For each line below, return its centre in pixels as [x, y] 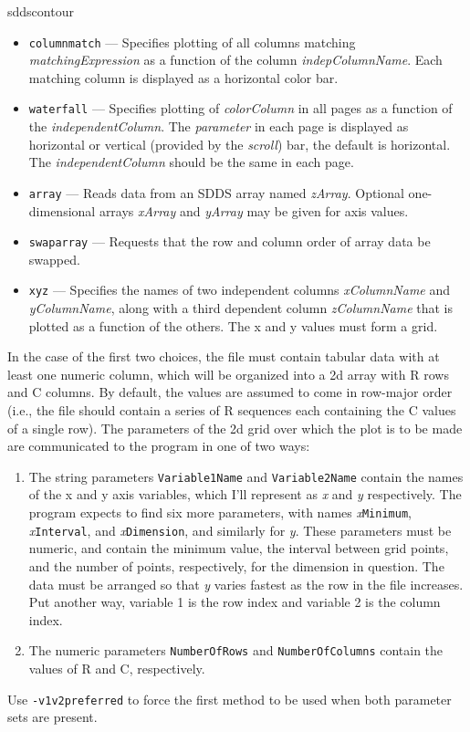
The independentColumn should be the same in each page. [191, 162]
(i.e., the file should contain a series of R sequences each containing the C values [232, 410]
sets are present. [52, 717]
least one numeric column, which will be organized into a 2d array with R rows [228, 374]
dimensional [62, 210]
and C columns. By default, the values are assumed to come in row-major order [230, 392]
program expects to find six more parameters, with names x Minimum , [220, 512]
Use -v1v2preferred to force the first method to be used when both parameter [230, 699]
